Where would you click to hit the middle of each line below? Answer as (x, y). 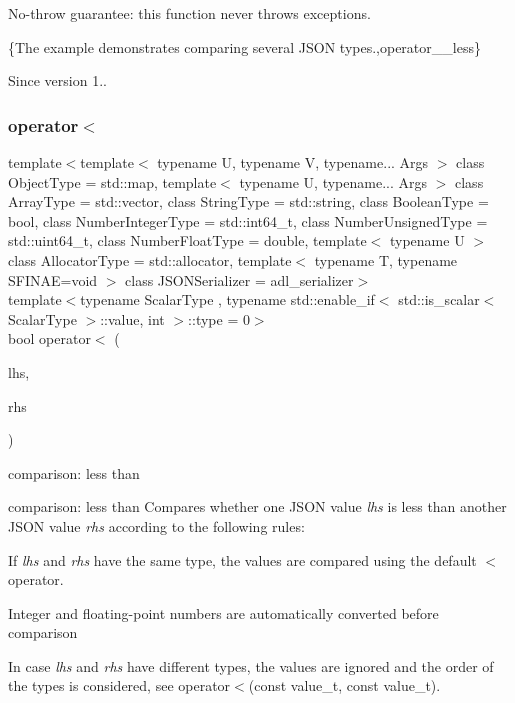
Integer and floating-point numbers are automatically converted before (223, 612)
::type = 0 (219, 318)
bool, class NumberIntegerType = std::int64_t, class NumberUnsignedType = (248, 220)
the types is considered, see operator (119, 685)
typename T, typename (386, 259)
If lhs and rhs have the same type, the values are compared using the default (242, 559)
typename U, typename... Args (333, 181)
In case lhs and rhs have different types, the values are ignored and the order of (251, 665)
